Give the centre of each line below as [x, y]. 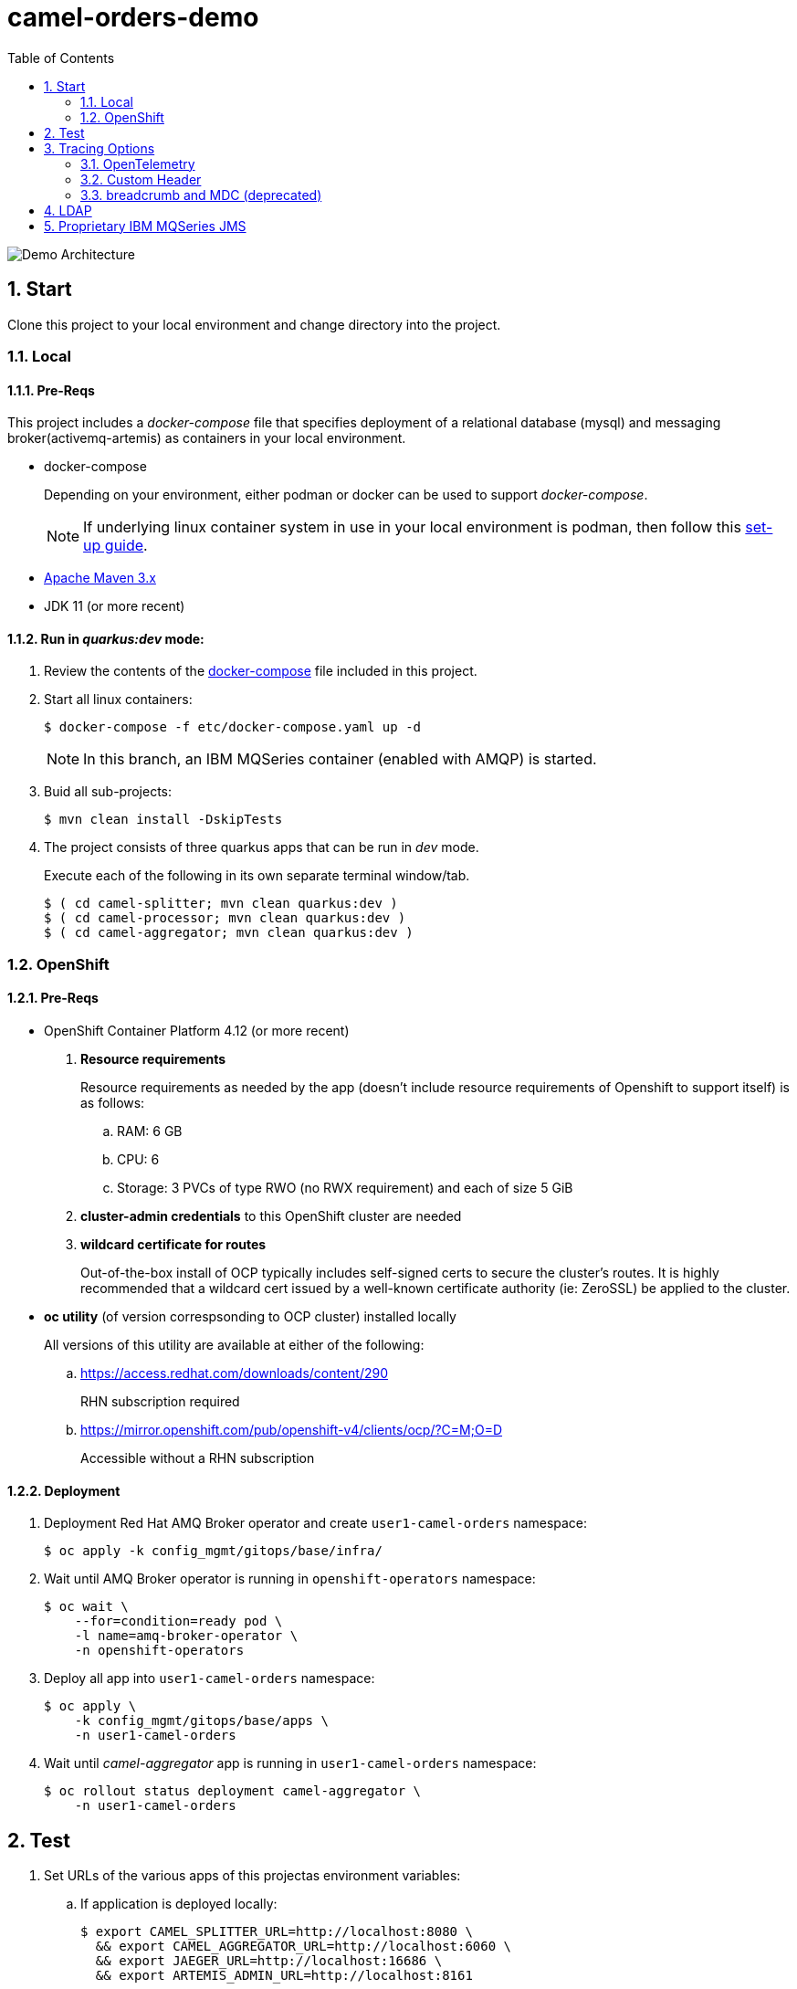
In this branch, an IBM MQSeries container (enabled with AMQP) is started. [340, 759]
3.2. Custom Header [141, 179]
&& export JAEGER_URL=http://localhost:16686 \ [269, 1961]
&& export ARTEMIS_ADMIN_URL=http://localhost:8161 [284, 1976]
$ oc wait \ [86, 1607]
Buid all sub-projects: [108, 792]
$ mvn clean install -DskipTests [163, 820]
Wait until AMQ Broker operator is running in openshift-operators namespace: [290, 1579]
